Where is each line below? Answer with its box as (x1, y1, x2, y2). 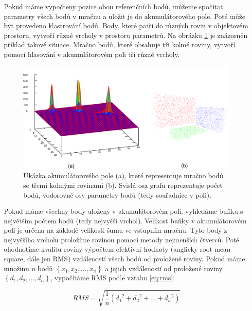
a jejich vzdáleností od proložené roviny (105, 263, 223, 273)
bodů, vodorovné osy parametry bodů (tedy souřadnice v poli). (23, 189, 212, 200)
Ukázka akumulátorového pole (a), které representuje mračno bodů (23, 170, 223, 181)
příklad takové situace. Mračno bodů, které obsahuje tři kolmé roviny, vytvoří (4, 39, 235, 50)
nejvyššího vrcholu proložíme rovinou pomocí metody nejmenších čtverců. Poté (4, 234, 239, 244)
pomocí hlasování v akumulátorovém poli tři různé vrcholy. (4, 49, 180, 59)
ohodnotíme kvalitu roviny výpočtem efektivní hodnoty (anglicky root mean (4, 244, 231, 254)
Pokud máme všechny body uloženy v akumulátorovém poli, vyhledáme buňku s (4, 206, 243, 216)
